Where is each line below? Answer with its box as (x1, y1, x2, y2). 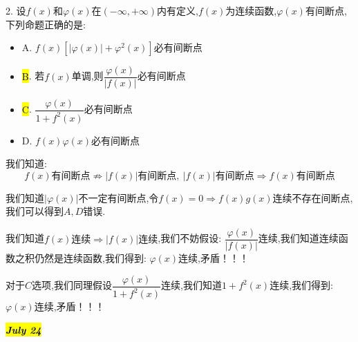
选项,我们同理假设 (32, 278, 112, 292)
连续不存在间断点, (272, 190, 353, 205)
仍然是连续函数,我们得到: (34, 251, 147, 265)
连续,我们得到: (270, 278, 333, 292)
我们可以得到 (6, 204, 64, 218)
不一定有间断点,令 (78, 190, 159, 205)
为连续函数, (225, 3, 277, 17)
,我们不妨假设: (158, 231, 222, 245)
